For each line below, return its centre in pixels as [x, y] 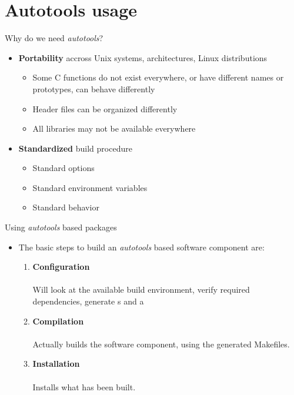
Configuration [61, 267]
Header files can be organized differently [105, 108]
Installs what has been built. [84, 386]
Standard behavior [66, 207]
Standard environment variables [90, 187]
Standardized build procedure [75, 148]
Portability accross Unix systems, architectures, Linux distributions [143, 57]
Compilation [58, 321]
